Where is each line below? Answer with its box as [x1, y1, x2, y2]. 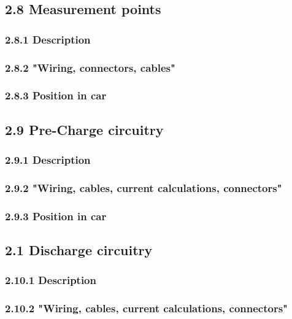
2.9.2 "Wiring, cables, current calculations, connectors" [5, 180, 282, 195]
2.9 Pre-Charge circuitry [5, 120, 164, 139]
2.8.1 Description [5, 31, 91, 47]
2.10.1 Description [5, 272, 96, 288]
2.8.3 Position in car [5, 88, 107, 103]
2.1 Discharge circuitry [5, 240, 153, 259]
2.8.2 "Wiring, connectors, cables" [5, 60, 175, 75]
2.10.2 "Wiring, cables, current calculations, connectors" [5, 301, 288, 316]
